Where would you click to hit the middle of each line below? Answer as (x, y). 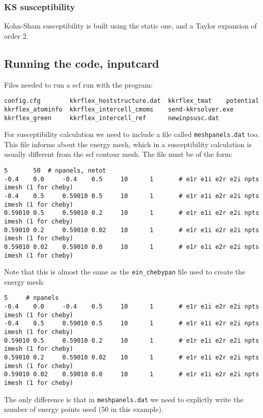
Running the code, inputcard (82, 63)
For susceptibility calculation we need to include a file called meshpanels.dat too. (132, 134)
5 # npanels (32, 298)
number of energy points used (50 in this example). (84, 409)
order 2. (16, 35)
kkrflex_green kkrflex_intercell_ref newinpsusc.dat (112, 118)
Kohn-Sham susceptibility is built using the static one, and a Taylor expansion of (130, 26)
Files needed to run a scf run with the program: (79, 84)
